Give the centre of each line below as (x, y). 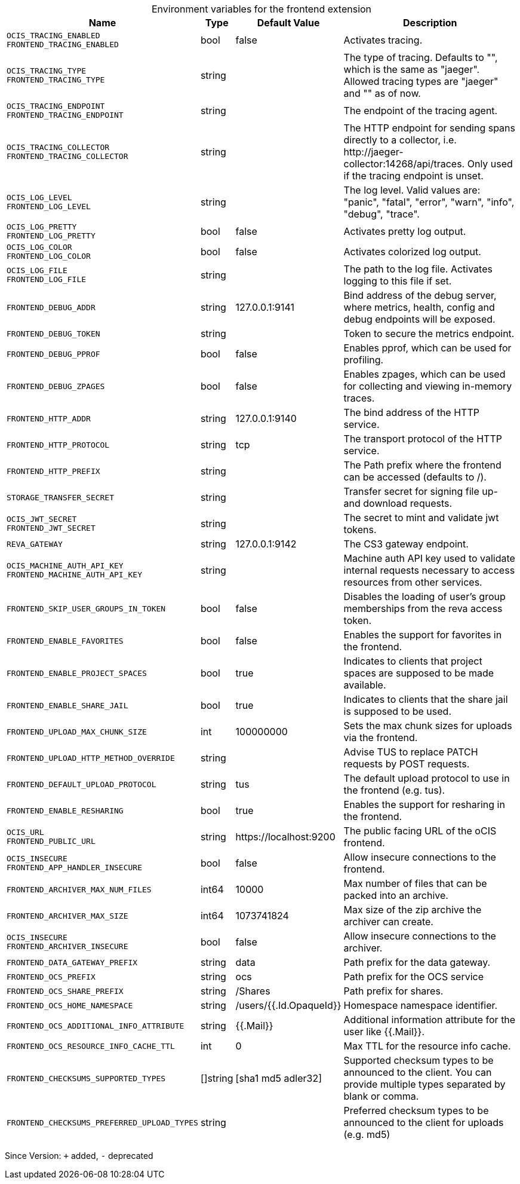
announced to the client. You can (418, 1072)
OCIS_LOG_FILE (37, 270)
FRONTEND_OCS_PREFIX (51, 977)
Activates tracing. (383, 40)
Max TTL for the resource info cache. (427, 1046)
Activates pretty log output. (405, 231)
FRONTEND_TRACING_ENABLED (63, 45)
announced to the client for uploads (424, 1122)
